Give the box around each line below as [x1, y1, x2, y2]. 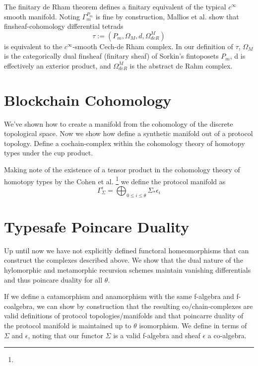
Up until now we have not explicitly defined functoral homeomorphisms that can [4, 245, 249, 255]
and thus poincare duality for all [4, 274, 103, 285]
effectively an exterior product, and [4, 60, 111, 71]
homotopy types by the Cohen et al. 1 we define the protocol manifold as [4, 174, 226, 186]
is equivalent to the [4, 41, 63, 51]
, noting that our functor [28, 330, 103, 340]
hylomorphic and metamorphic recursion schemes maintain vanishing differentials [4, 265, 251, 275]
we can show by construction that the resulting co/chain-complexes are [37, 300, 253, 311]
